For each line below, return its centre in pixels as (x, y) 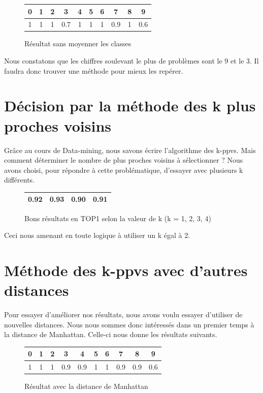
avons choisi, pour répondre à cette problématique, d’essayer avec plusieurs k (124, 170)
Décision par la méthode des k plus (130, 105)
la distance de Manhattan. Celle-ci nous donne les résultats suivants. (111, 334)
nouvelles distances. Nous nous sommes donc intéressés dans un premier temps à (129, 324)
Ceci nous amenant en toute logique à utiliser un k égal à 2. (97, 235)
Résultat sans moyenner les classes (78, 43)
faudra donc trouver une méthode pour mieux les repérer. (94, 70)
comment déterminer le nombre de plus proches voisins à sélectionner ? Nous (124, 160)
